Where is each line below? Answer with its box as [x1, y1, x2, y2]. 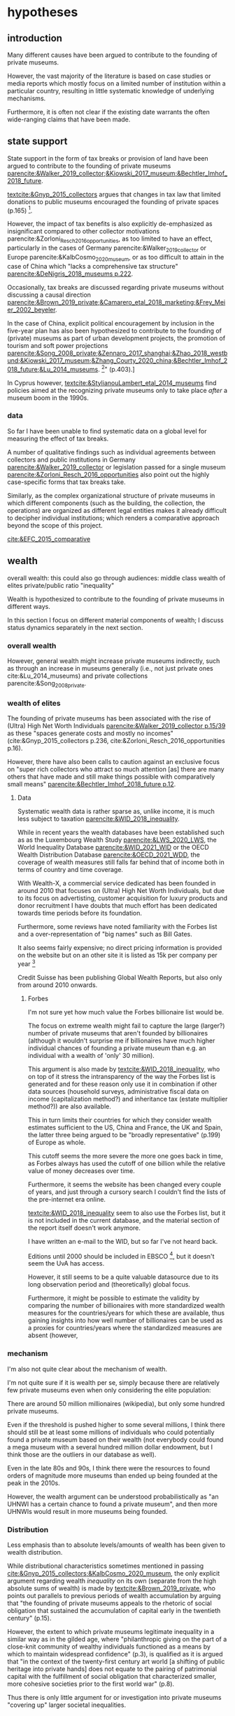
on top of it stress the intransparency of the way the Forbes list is [27, 1072, 215, 1080]
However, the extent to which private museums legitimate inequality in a [7, 1627, 215, 1635]
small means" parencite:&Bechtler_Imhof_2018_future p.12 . [7, 780, 176, 789]
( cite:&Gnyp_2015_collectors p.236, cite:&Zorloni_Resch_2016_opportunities [7, 737, 225, 745]
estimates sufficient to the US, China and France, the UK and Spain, [27, 1123, 223, 1132]
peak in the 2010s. [7, 1478, 61, 1487]
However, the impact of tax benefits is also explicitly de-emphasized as [7, 220, 213, 228]
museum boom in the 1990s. [7, 394, 90, 402]
